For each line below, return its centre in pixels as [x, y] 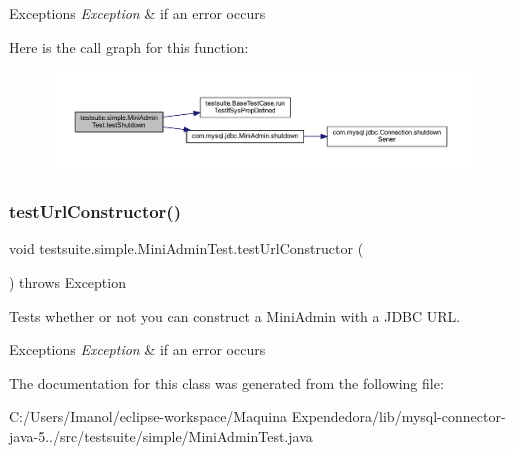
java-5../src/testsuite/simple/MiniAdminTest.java [161, 436]
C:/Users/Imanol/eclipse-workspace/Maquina [148, 416]
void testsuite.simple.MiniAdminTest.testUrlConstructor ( [186, 248]
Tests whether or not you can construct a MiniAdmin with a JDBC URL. [235, 315]
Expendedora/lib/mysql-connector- [398, 416]
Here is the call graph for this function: [129, 46]
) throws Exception [67, 282]
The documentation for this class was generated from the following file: [226, 382]
